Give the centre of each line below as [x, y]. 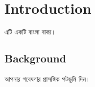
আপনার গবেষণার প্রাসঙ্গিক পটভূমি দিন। [47, 78]
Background [36, 58]
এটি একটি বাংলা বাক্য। [30, 32]
